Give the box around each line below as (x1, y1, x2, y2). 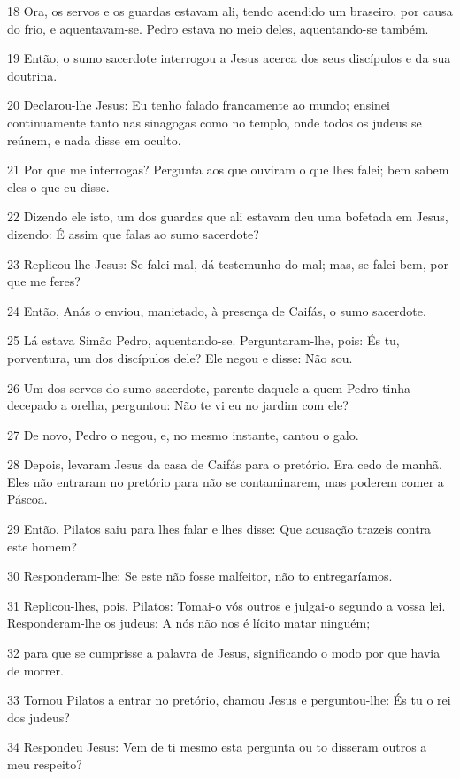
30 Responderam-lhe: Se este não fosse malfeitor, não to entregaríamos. (7, 567, 393, 585)
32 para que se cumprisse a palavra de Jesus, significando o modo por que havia (7, 644, 441, 662)
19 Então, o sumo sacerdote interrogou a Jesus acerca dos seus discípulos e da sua (7, 49, 451, 67)
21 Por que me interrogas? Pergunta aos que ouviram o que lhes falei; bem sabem (7, 160, 449, 179)
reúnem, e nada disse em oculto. (7, 130, 181, 149)
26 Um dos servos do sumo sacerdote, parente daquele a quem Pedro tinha (7, 378, 411, 397)
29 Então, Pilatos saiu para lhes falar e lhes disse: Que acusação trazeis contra (7, 520, 432, 538)
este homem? (7, 536, 77, 555)
